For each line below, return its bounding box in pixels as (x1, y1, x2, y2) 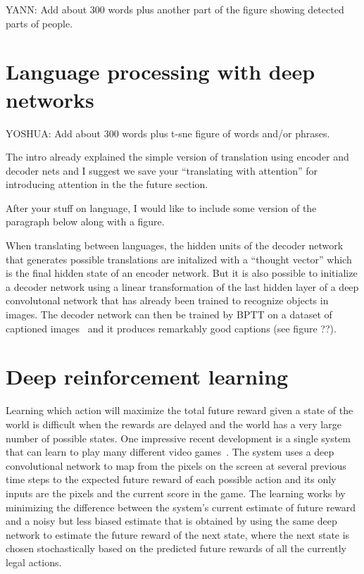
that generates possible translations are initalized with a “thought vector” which (6, 251, 352, 266)
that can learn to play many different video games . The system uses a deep (6, 444, 334, 459)
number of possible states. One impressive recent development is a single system (6, 430, 351, 445)
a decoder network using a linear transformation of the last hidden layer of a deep (6, 279, 359, 294)
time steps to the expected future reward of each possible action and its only (6, 472, 337, 487)
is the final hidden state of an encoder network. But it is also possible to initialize (6, 266, 358, 280)
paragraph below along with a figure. (6, 214, 165, 229)
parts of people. (6, 15, 73, 30)
